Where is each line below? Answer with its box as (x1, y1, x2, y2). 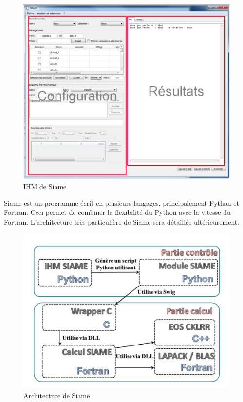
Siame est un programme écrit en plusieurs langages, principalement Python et (4, 197, 239, 208)
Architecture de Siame (23, 390, 90, 400)
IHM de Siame (23, 181, 67, 191)
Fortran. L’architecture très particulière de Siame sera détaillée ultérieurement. (4, 216, 240, 227)
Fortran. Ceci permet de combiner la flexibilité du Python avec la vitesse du (4, 207, 231, 217)
